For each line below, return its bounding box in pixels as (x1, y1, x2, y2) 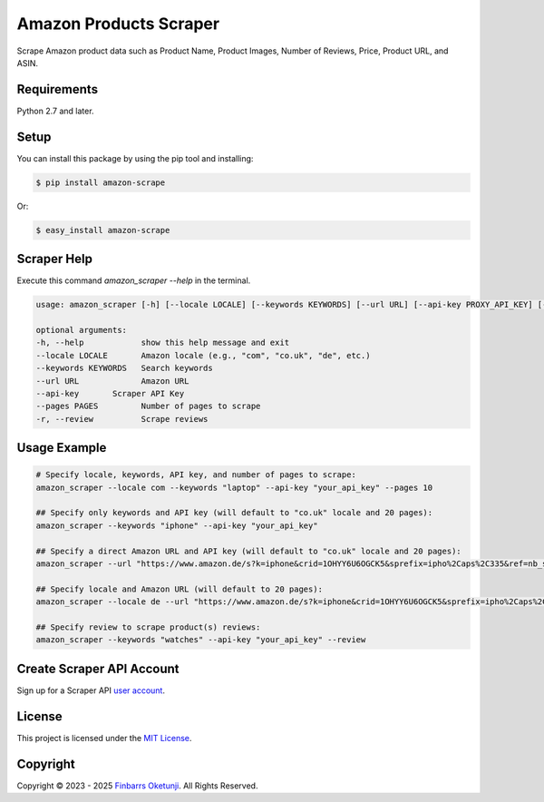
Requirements (16, 82, 99, 97)
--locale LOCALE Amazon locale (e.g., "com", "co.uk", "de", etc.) (35, 350, 371, 360)
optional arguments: (35, 325, 127, 335)
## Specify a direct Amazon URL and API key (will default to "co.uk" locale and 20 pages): (35, 545, 461, 556)
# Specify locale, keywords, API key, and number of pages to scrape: (35, 470, 357, 480)
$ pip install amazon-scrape (35, 177, 166, 188)
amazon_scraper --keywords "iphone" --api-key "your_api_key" (35, 520, 318, 531)
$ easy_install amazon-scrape (35, 225, 170, 235)
